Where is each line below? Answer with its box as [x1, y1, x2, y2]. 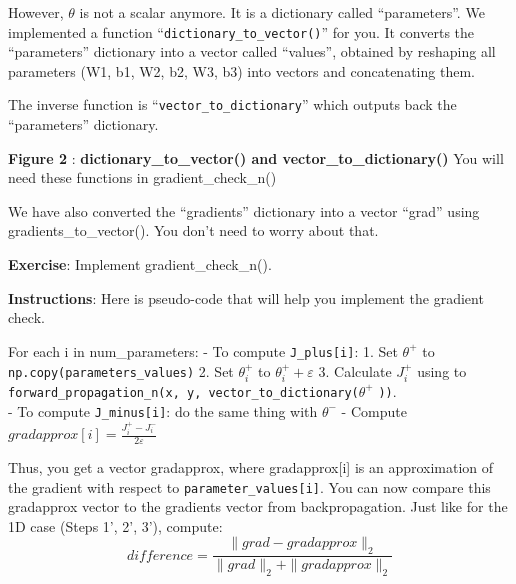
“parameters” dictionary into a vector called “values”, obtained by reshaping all [8, 41, 496, 62]
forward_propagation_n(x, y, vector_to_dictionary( [8, 385, 359, 400]
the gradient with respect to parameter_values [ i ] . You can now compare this [8, 476, 491, 497]
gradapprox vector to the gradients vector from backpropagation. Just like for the [8, 496, 508, 517]
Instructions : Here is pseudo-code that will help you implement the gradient [8, 287, 484, 308]
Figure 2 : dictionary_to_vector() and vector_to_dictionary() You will [8, 147, 504, 168]
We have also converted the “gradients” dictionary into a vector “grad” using [8, 200, 480, 221]
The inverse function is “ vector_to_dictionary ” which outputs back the [8, 94, 457, 115]
